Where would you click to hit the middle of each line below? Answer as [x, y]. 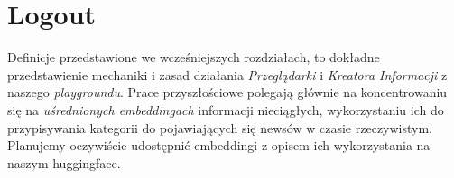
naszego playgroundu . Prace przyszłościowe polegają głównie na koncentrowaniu [227, 92]
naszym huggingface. [64, 162]
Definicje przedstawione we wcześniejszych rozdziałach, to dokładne [194, 57]
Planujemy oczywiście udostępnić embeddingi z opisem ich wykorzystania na [219, 145]
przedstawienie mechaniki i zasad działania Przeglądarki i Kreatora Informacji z [227, 74]
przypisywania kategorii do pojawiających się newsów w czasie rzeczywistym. [220, 127]
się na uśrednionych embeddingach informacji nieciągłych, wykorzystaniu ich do [226, 109]
